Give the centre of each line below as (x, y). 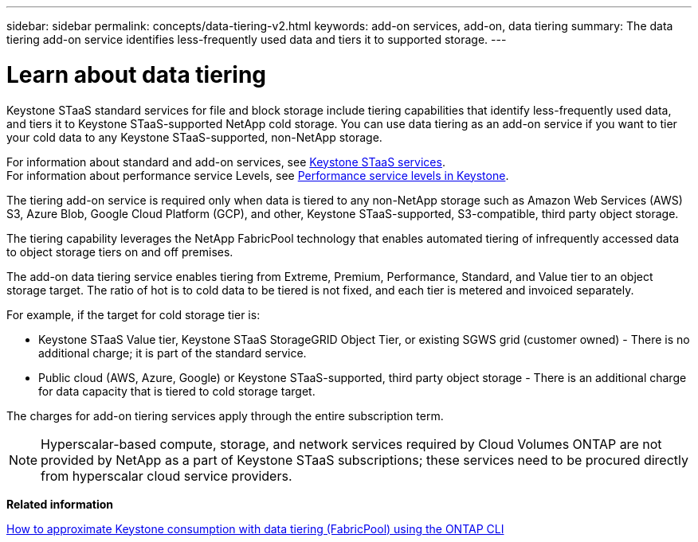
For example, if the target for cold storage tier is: (133, 314)
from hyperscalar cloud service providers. (167, 476)
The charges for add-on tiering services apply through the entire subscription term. (225, 415)
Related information (60, 504)
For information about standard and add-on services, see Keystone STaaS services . (226, 162)
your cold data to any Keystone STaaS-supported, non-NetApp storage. (194, 137)
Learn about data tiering (137, 74)
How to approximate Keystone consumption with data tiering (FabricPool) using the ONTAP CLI (255, 528)
